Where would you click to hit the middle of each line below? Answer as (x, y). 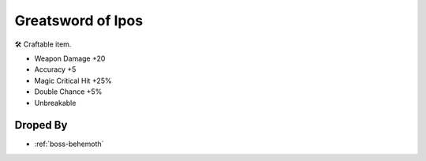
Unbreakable (55, 103)
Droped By (41, 125)
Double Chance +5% (68, 92)
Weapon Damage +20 (70, 58)
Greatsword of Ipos (79, 21)
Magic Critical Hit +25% (73, 80)
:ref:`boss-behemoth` (69, 144)
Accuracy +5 (55, 69)
